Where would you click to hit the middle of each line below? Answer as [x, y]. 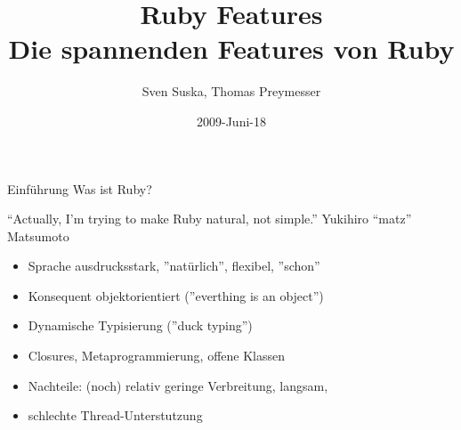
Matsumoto [38, 235]
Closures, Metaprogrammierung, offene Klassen [157, 356]
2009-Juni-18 [231, 121]
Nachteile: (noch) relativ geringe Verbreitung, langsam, [178, 385]
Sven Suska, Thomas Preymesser [231, 91]
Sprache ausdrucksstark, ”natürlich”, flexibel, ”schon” [174, 266]
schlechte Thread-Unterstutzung [115, 415]
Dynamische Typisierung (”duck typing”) [140, 325]
